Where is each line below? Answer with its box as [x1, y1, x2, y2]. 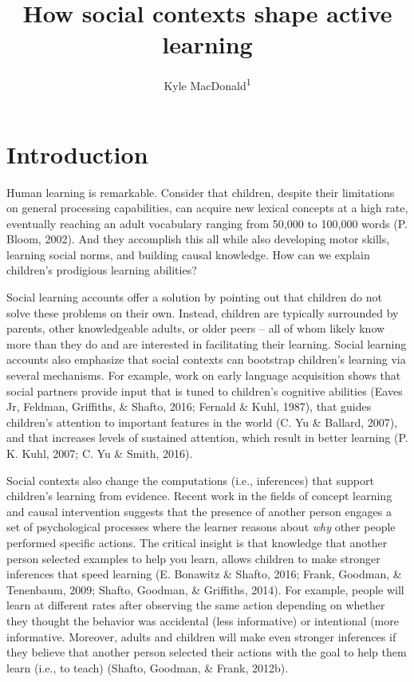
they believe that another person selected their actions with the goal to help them [6, 644, 407, 660]
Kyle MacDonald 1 [164, 75, 251, 93]
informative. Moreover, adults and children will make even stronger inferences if [6, 628, 396, 645]
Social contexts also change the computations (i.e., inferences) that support [6, 471, 374, 488]
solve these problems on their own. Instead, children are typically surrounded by [6, 304, 399, 321]
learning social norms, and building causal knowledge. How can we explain [6, 246, 370, 262]
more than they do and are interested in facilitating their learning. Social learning [6, 335, 407, 352]
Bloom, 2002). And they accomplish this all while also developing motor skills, [6, 231, 390, 247]
